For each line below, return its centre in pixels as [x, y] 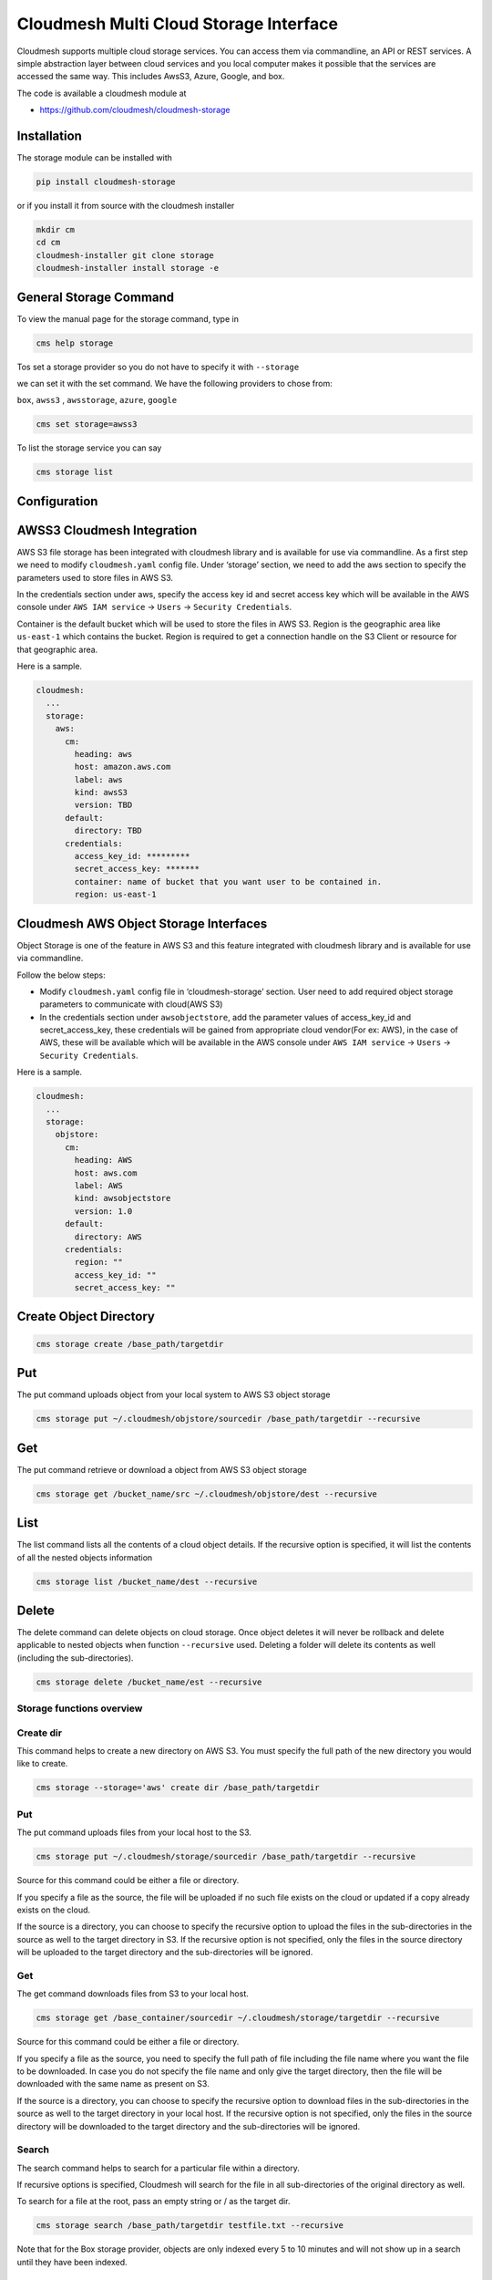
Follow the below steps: [61, 975]
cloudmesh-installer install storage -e [127, 268]
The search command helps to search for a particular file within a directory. [158, 2168]
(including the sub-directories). [75, 1658]
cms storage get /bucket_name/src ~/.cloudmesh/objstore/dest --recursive [207, 1494]
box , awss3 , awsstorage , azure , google [97, 400]
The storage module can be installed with [95, 158]
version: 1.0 [103, 1211]
